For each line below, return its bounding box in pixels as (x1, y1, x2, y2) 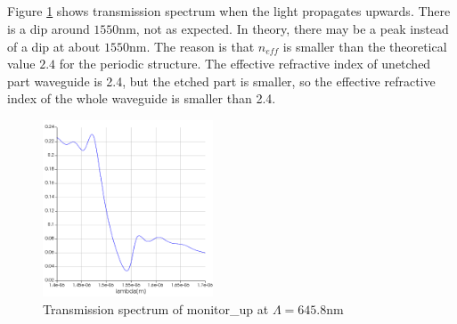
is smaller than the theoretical (282, 36, 447, 55)
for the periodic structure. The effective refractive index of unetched (59, 54, 431, 73)
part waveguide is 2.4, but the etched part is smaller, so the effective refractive (7, 71, 436, 90)
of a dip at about (7, 36, 101, 55)
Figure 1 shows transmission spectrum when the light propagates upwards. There (7, 2, 451, 20)
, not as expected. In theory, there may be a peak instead (135, 19, 449, 37)
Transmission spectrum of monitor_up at (43, 299, 269, 318)
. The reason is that (146, 36, 255, 55)
